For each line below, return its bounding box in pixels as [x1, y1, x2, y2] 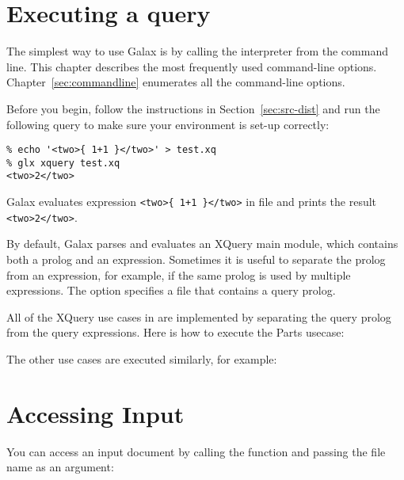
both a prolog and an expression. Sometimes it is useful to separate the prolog [6, 250, 386, 267]
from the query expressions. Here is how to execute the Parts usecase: [6, 324, 345, 341]
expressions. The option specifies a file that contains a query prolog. [6, 282, 336, 299]
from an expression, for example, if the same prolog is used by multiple [6, 266, 351, 283]
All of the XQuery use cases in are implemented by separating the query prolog [6, 308, 391, 325]
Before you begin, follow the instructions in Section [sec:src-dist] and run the [6, 100, 380, 116]
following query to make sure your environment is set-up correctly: [6, 116, 330, 132]
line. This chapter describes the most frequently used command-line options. [6, 58, 377, 74]
